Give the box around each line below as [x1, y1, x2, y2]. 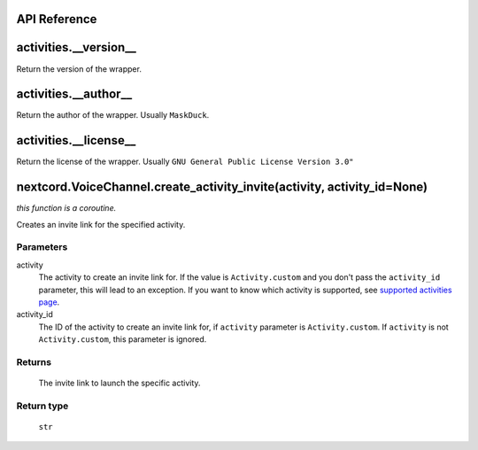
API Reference [16, 12, 97, 27]
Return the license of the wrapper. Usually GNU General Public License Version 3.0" [16, 156, 354, 167]
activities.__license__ [16, 133, 136, 148]
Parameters [16, 241, 68, 253]
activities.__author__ [16, 87, 133, 102]
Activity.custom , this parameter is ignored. [38, 334, 207, 345]
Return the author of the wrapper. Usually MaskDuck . [16, 110, 210, 120]
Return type [16, 400, 69, 412]
